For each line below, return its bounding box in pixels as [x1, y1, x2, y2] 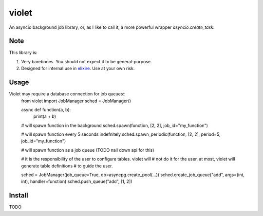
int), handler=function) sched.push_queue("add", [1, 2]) [21, 179, 132, 184]
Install [9, 191, 29, 199]
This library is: [9, 50, 38, 55]
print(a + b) [33, 113, 56, 119]
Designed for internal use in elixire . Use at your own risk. [21, 66, 135, 72]
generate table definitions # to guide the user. [21, 163, 113, 169]
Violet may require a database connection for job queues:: [9, 91, 126, 97]
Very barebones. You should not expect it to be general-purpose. [21, 58, 152, 64]
